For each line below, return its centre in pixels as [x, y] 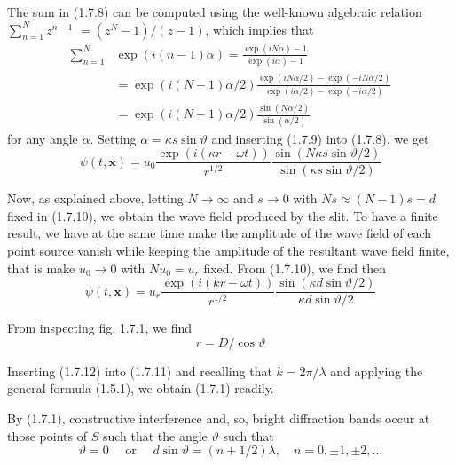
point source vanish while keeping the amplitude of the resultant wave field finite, [228, 250]
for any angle [43, 138]
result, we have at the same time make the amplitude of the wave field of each [220, 233]
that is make [41, 268]
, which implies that [259, 29]
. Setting [113, 138]
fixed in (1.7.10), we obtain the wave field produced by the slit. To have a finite [223, 215]
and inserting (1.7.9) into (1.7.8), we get [320, 138]
